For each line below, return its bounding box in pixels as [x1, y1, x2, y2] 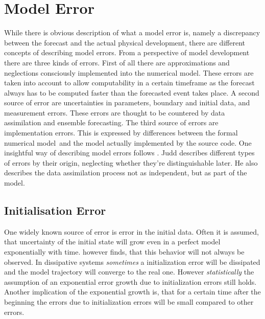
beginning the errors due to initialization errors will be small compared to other [4, 296, 254, 307]
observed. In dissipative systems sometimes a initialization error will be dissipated [4, 256, 260, 267]
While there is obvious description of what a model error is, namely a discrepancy [4, 27, 260, 38]
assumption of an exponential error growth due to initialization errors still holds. [4, 276, 257, 287]
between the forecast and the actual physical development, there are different [4, 37, 245, 48]
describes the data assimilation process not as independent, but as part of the [4, 167, 247, 178]
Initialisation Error [4, 202, 106, 218]
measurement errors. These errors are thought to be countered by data [4, 107, 225, 118]
